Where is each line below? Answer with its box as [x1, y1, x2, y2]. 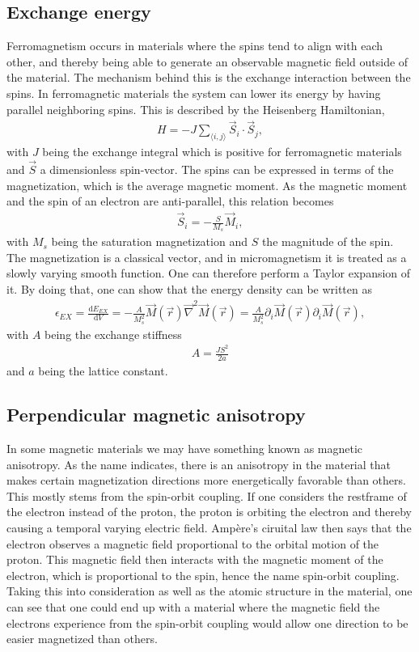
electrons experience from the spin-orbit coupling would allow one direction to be [6, 614, 408, 631]
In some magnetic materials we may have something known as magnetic [6, 440, 363, 457]
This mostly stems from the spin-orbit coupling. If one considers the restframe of [6, 487, 407, 504]
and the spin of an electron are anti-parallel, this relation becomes [6, 193, 334, 210]
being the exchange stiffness [44, 325, 182, 342]
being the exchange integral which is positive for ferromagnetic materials [42, 143, 402, 160]
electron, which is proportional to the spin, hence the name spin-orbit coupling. [6, 566, 400, 583]
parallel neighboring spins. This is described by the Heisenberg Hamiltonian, [6, 100, 385, 117]
